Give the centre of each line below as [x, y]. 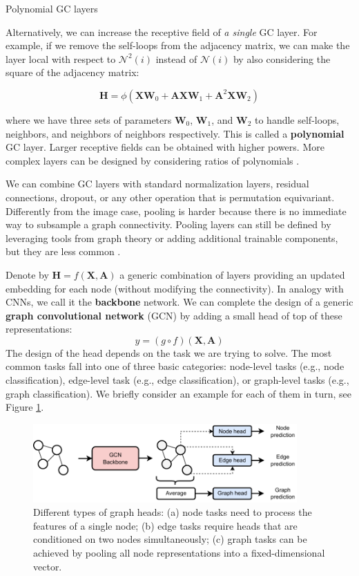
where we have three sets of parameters [89, 119]
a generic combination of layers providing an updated [232, 274]
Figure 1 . [25, 407]
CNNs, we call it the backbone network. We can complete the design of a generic [179, 302]
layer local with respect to [61, 58]
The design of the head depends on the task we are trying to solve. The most [169, 352]
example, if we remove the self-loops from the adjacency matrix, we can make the [178, 45]
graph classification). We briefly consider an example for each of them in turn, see [179, 393]
